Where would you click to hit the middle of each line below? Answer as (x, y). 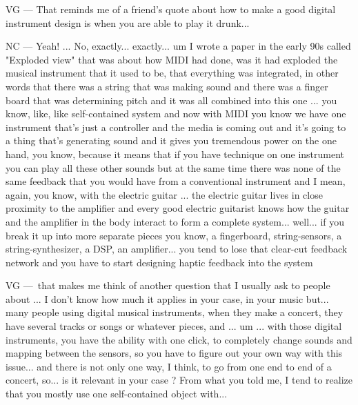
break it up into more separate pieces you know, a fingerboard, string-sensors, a (174, 235)
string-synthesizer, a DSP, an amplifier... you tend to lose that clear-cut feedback (177, 249)
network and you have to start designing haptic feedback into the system (159, 262)
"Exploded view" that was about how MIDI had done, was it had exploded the (172, 59)
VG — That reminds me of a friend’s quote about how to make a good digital (171, 9)
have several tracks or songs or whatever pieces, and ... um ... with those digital (174, 326)
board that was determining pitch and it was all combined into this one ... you (171, 100)
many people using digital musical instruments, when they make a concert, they (175, 312)
